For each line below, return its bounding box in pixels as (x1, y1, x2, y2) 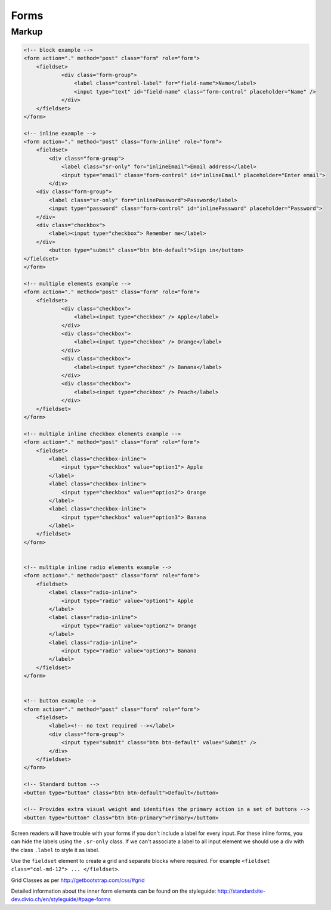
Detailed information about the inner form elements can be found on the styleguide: (11, 887, 216, 894)
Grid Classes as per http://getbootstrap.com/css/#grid (11, 877, 145, 884)
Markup (11, 26, 43, 37)
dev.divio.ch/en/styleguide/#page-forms (11, 896, 111, 903)
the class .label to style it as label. (11, 846, 100, 853)
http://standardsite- (217, 887, 265, 894)
